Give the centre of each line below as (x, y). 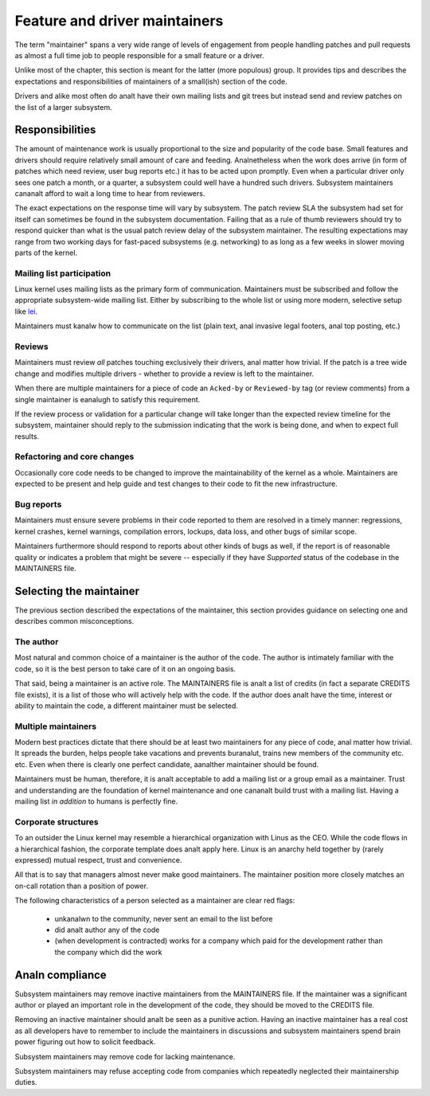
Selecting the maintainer (77, 591)
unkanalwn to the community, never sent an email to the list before (164, 918)
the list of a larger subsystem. (63, 107)
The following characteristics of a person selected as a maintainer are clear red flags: (155, 901)
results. (27, 436)
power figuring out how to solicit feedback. (85, 1042)
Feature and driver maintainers (119, 21)
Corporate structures (57, 822)
